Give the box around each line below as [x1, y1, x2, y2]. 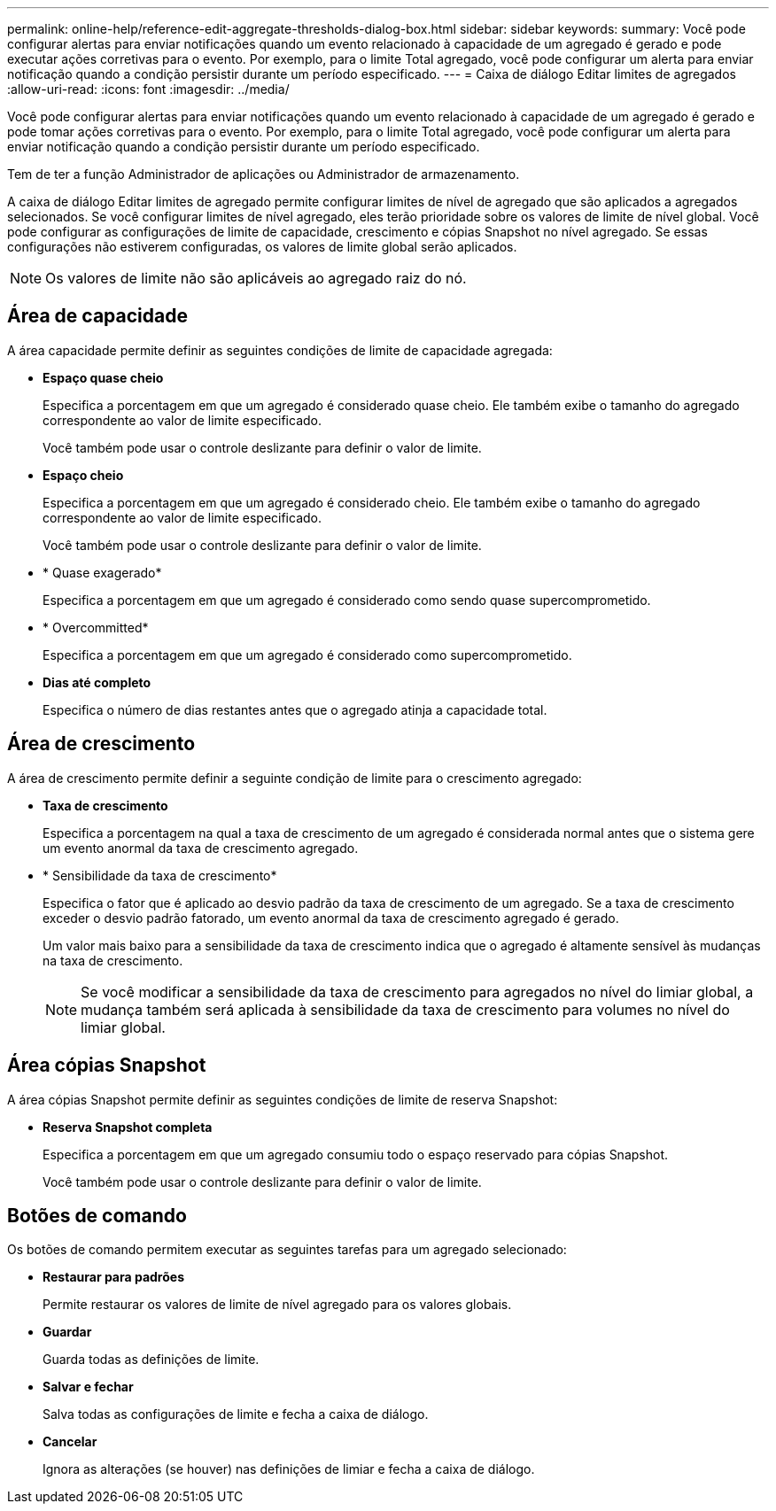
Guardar [43, 1324, 92, 1340]
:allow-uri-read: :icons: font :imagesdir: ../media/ [7, 81, 290, 97]
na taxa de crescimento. [43, 952, 183, 968]
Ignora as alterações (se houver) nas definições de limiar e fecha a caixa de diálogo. [43, 1461, 535, 1477]
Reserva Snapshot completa [43, 1119, 213, 1135]
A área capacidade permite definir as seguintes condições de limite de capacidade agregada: [7, 342, 553, 358]
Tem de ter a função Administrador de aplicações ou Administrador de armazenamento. [7, 167, 520, 182]
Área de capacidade [7, 305, 188, 328]
